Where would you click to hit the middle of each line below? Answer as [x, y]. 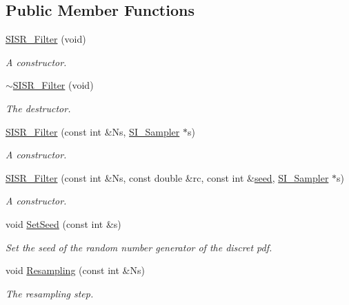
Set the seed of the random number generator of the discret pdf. [139, 247]
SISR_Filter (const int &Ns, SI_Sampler [93, 131]
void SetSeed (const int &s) [63, 223]
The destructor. [38, 108]
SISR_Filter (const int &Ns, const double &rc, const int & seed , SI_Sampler [167, 177]
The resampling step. [50, 293]
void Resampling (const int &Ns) [75, 270]
